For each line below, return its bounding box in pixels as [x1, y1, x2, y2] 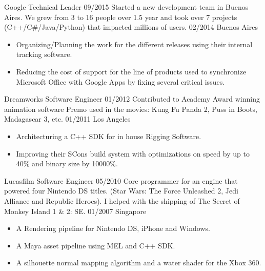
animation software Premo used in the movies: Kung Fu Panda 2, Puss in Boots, [4, 103, 257, 114]
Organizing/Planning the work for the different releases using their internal [16, 38, 253, 49]
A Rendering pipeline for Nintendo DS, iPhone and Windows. [16, 223, 210, 234]
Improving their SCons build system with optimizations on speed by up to [16, 148, 250, 159]
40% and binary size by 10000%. [16, 158, 118, 169]
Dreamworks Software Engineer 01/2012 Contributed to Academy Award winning [4, 93, 260, 104]
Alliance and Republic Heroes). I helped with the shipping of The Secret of [4, 195, 240, 206]
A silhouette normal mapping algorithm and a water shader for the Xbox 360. [16, 257, 261, 268]
